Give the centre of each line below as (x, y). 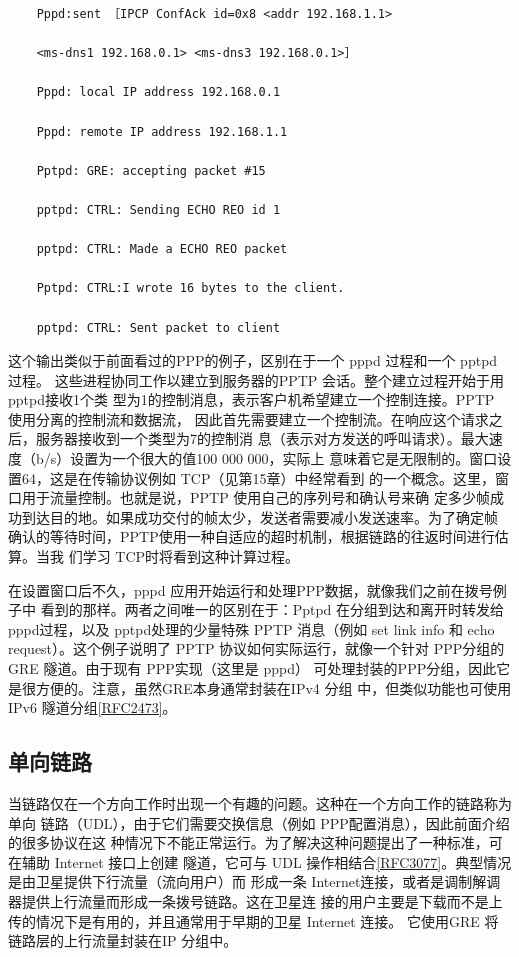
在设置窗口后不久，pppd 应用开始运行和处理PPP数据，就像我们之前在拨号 (250, 589)
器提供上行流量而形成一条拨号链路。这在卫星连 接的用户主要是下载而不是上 (255, 900)
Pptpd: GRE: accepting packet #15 (151, 170)
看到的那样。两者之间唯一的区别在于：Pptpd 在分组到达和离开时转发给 (272, 609)
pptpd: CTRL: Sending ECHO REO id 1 (158, 209)
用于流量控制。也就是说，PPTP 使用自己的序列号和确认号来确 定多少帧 (256, 497)
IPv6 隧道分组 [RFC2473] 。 (92, 707)
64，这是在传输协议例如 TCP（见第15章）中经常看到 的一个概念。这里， (258, 477)
